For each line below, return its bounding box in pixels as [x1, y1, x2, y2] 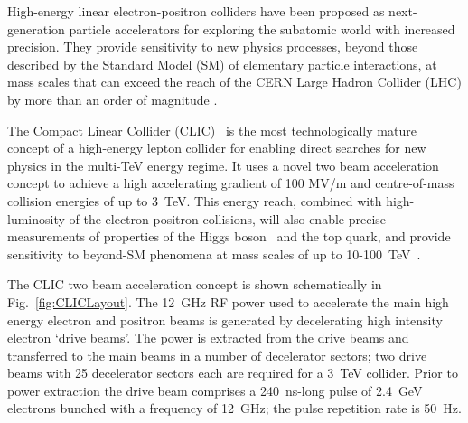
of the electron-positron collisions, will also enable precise [69, 209, 387, 228]
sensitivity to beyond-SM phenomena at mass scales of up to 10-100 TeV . [7, 244, 421, 263]
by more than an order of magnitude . [7, 89, 218, 108]
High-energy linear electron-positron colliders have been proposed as [7, 2, 385, 20]
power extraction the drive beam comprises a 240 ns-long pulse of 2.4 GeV [7, 381, 423, 399]
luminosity [7, 209, 65, 228]
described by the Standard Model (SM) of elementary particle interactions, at [7, 54, 437, 73]
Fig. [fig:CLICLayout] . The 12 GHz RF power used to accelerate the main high [7, 292, 449, 311]
